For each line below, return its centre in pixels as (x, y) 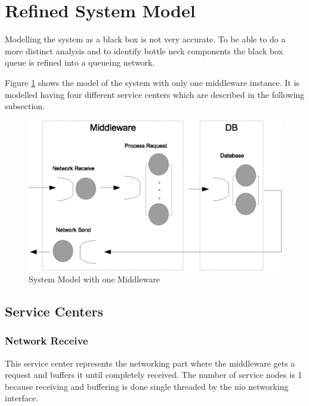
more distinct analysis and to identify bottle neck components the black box (144, 50)
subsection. (25, 106)
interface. (22, 398)
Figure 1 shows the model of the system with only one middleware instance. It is (152, 82)
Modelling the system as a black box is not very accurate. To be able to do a (145, 39)
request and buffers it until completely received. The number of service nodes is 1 (154, 375)
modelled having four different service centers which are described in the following (155, 94)
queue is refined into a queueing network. (80, 62)
